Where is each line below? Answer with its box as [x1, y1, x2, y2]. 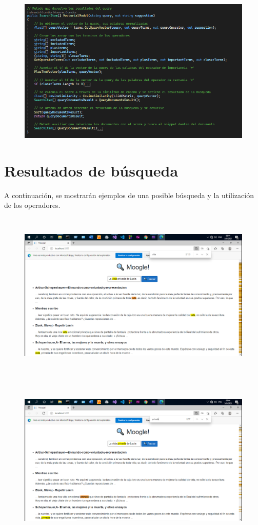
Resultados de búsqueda [4, 160, 178, 181]
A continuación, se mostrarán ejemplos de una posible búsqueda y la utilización [4, 189, 254, 200]
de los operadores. [4, 200, 61, 210]
